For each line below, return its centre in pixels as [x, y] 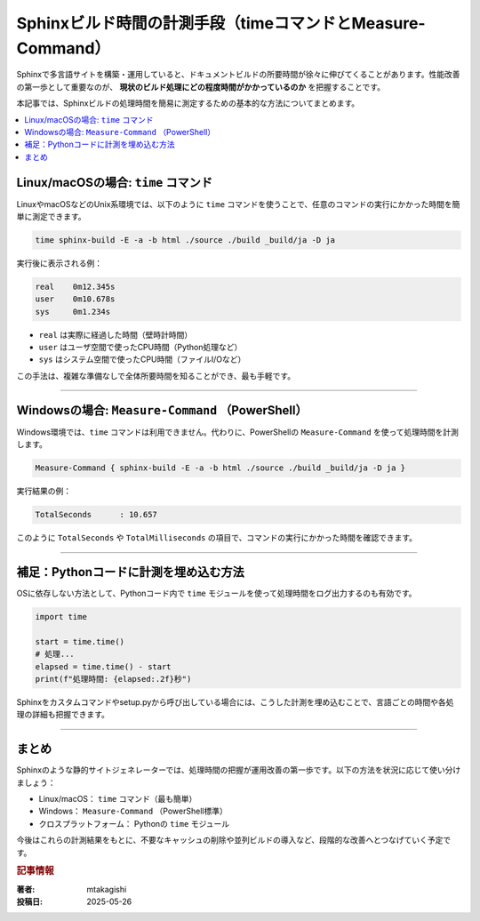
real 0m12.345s [75, 286]
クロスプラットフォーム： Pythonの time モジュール [134, 823]
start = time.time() [80, 641]
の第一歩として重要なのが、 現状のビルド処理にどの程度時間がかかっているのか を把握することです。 [201, 87]
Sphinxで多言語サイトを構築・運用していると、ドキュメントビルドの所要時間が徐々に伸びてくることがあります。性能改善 [239, 75]
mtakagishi [107, 889]
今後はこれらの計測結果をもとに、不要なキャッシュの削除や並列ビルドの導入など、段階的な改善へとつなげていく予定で [234, 840]
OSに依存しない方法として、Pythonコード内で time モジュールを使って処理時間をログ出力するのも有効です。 [216, 593]
